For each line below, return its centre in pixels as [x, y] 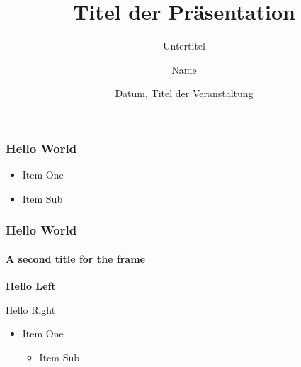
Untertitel [184, 46]
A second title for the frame [75, 258]
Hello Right [31, 309]
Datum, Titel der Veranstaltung [184, 93]
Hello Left [31, 286]
